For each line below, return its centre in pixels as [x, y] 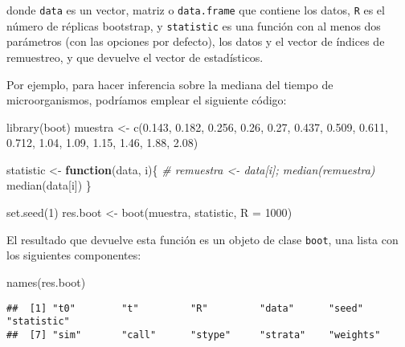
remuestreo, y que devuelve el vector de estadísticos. [135, 57]
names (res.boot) [46, 282]
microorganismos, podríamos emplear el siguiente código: [147, 100]
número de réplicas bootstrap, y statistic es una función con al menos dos [194, 25]
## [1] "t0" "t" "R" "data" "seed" [185, 308]
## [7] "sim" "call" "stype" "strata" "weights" [194, 335]
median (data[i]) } [49, 185]
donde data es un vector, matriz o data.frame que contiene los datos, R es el [196, 10]
